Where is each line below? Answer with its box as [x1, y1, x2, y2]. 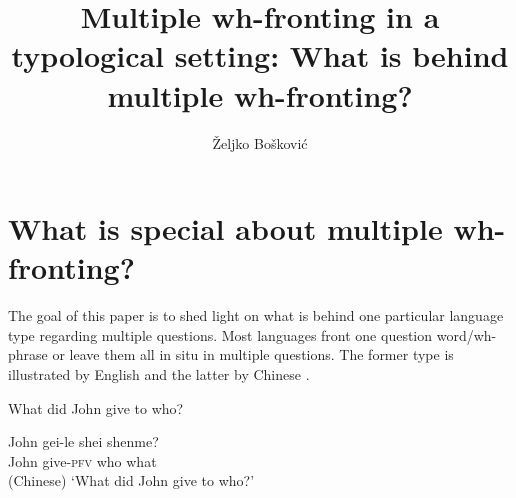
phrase [8, 344, 48, 365]
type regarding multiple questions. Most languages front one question [8, 324, 433, 345]
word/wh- [436, 324, 497, 345]
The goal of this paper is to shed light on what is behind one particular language [8, 305, 504, 326]
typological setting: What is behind [11, 35, 509, 76]
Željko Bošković [212, 132, 308, 153]
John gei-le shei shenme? [8, 431, 159, 452]
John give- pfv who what [8, 450, 157, 471]
